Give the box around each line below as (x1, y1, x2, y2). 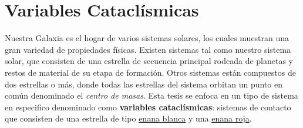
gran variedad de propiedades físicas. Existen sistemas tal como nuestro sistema (5, 43, 291, 55)
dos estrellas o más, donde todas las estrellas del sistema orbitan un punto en (5, 78, 282, 90)
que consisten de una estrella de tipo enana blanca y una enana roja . (5, 112, 252, 124)
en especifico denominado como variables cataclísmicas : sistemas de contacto (5, 100, 291, 113)
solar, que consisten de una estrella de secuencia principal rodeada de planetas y (5, 55, 293, 67)
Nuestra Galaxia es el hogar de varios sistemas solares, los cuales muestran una (5, 32, 289, 44)
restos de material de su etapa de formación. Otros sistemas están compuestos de (5, 66, 296, 78)
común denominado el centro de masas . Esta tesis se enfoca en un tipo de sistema (5, 89, 298, 102)
